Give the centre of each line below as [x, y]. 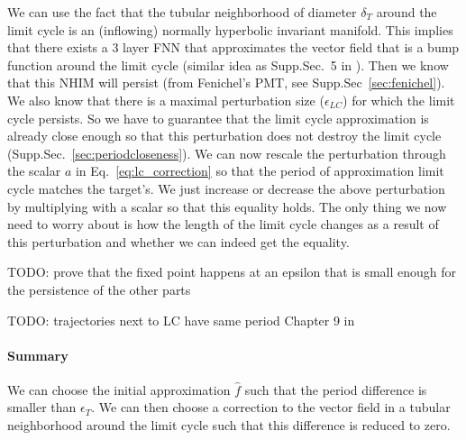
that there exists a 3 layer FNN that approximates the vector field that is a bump [233, 47]
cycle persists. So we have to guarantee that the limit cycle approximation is [218, 118]
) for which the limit [399, 100]
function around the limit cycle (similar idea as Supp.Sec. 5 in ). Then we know [228, 64]
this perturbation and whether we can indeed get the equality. [178, 241]
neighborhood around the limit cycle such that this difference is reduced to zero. [229, 425]
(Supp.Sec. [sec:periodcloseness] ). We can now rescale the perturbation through [227, 153]
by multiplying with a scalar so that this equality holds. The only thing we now [227, 206]
